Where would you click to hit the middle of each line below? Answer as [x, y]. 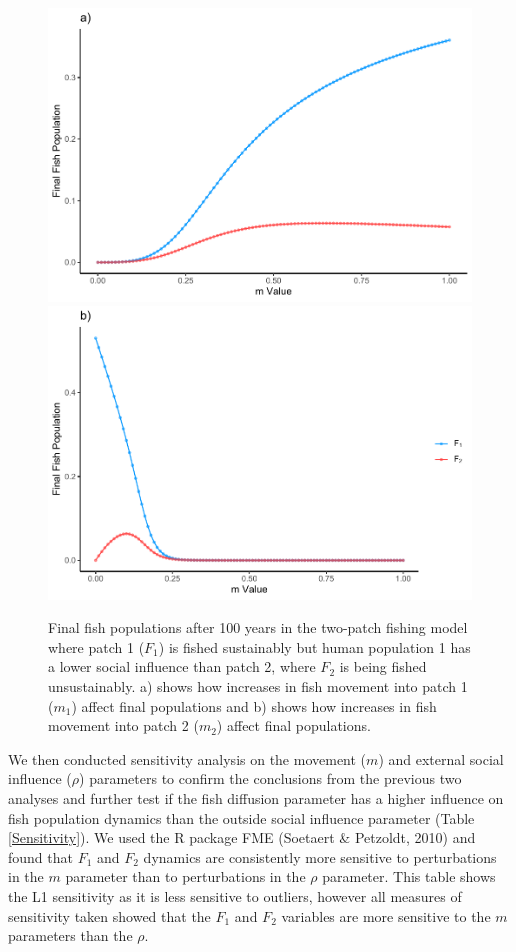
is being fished [383, 666]
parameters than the [70, 935]
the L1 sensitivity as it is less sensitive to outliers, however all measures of [235, 895]
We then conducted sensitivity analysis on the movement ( [187, 758]
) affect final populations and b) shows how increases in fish [254, 705]
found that [40, 856]
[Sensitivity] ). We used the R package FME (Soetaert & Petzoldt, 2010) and [242, 837]
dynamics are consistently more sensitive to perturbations [320, 856]
